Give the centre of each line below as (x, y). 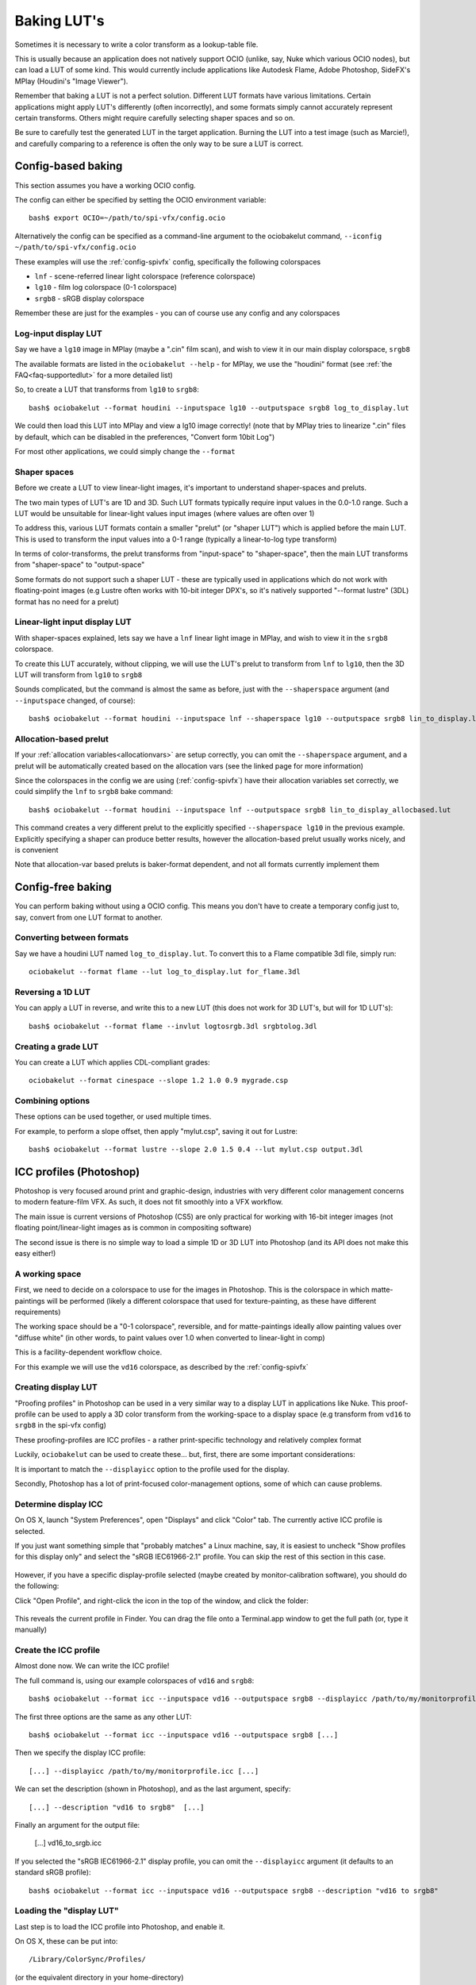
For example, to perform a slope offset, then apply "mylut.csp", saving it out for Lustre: (156, 1131)
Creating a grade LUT (57, 1046)
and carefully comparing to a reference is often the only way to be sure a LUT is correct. (159, 144)
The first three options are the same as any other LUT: (103, 1717)
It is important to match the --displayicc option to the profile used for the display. (152, 1469)
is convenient (36, 850)
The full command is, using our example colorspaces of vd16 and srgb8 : (134, 1680)
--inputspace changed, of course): (75, 700)
